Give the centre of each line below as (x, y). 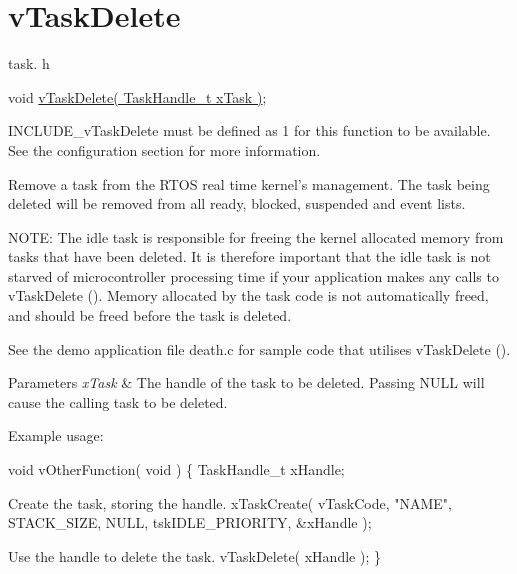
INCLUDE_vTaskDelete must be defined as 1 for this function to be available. (249, 130)
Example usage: (56, 435)
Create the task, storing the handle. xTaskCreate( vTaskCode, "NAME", (230, 502)
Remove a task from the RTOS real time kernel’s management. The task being (249, 183)
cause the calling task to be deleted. (118, 401)
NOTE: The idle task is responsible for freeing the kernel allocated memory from (256, 236)
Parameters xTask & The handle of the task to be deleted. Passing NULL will (246, 382)
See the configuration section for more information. (164, 149)
